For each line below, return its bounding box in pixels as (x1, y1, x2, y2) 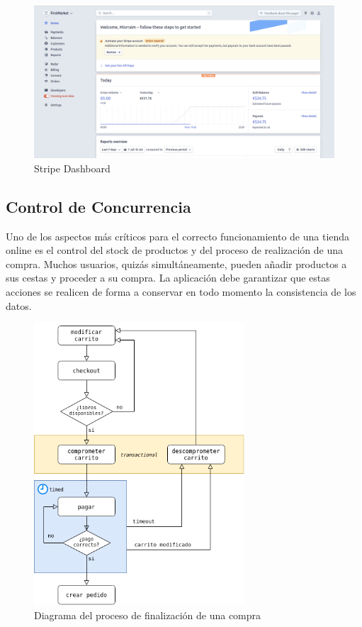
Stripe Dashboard (34, 160, 111, 175)
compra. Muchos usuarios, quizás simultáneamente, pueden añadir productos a (6, 256, 347, 271)
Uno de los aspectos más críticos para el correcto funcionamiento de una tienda (6, 228, 350, 243)
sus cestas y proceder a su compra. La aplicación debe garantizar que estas (6, 270, 330, 285)
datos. (6, 298, 32, 313)
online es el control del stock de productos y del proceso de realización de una (6, 243, 344, 257)
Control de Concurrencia (6, 195, 191, 217)
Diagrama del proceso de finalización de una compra (34, 608, 261, 623)
